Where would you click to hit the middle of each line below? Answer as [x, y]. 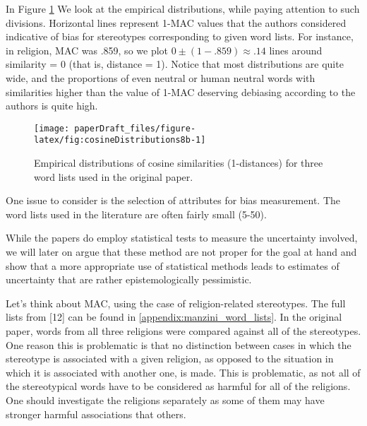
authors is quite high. [52, 106]
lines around [296, 50]
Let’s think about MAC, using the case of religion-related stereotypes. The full [176, 303]
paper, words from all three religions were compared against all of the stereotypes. [183, 331]
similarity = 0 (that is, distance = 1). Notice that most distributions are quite [175, 64]
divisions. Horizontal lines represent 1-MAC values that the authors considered [176, 22]
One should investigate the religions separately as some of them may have [165, 400]
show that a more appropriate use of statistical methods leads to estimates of [173, 265]
